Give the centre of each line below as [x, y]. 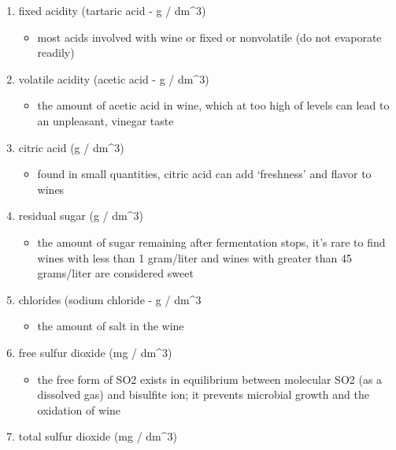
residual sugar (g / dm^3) [81, 216]
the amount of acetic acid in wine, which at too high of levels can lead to [213, 105]
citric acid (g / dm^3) [71, 147]
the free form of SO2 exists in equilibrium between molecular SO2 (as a [210, 379]
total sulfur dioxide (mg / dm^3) [98, 436]
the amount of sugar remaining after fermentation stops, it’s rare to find [211, 242]
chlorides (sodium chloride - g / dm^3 [110, 299]
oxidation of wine [79, 409]
